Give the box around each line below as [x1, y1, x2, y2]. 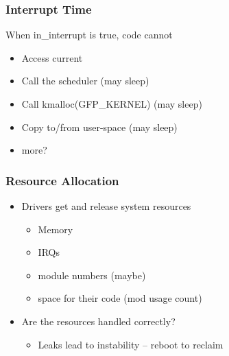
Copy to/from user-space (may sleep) [21, 119, 178, 134]
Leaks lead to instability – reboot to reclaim [38, 337, 224, 351]
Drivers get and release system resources [21, 199, 191, 213]
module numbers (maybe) [38, 268, 146, 282]
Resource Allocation [5, 171, 119, 189]
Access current [21, 50, 83, 64]
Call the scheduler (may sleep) [21, 73, 149, 88]
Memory [38, 222, 73, 236]
